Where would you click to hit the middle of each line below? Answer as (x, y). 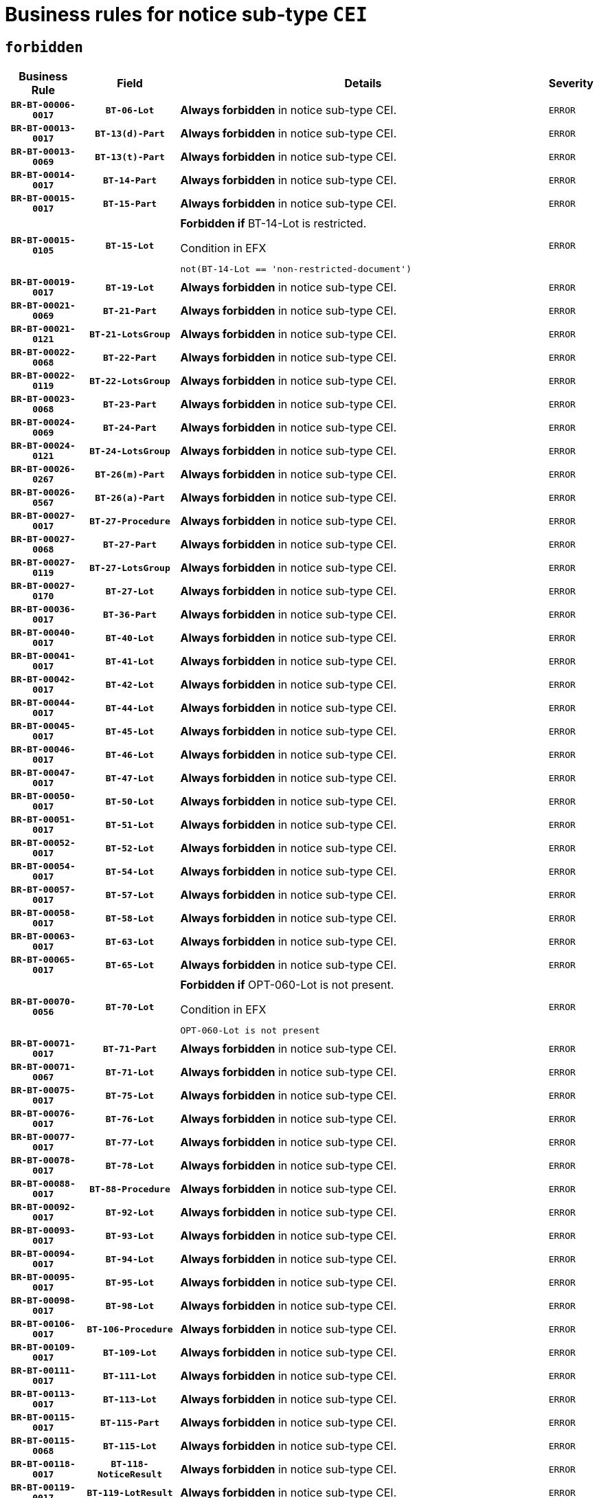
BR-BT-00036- (43, 610)
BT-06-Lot (130, 110)
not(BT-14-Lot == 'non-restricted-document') (296, 269)
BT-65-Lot (130, 965)
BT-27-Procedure (130, 521)
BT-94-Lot (130, 1259)
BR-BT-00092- (43, 1207)
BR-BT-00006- (43, 105)
